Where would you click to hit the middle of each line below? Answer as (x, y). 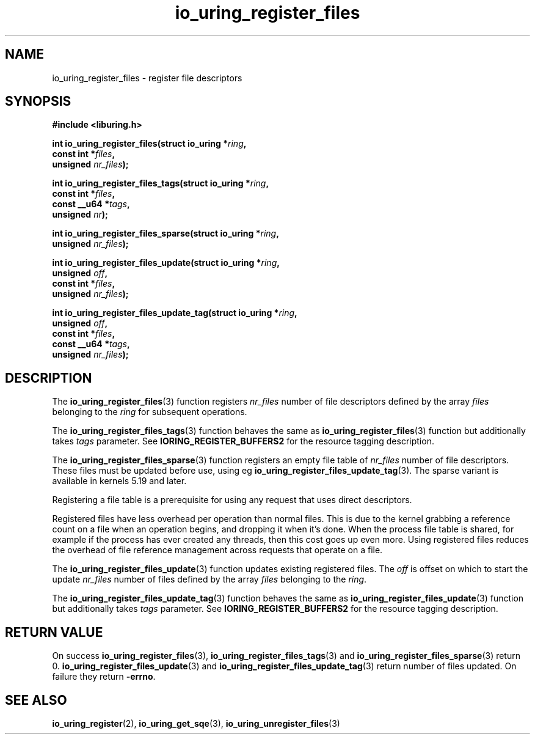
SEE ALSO (36, 700)
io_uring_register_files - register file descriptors (147, 78)
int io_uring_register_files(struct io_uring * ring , (149, 144)
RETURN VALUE (54, 632)
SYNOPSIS (38, 101)
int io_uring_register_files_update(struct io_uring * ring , (166, 263)
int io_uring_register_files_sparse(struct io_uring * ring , (166, 233)
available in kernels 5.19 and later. (119, 481)
